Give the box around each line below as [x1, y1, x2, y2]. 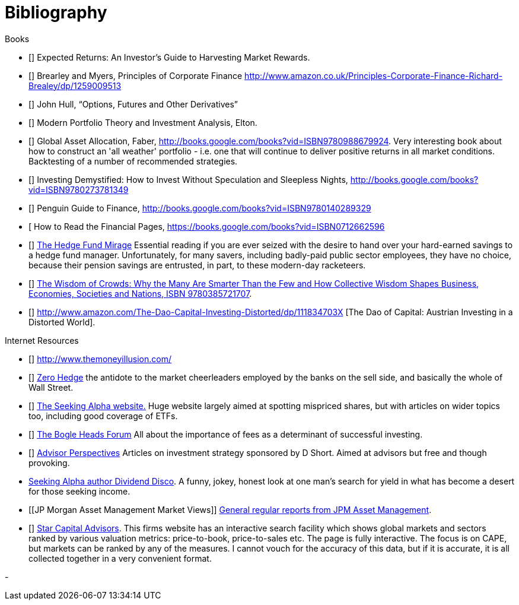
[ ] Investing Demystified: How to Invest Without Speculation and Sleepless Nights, [28, 174, 348, 185]
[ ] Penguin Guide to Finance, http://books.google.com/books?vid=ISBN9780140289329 [28, 202, 371, 213]
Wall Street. [28, 382, 74, 392]
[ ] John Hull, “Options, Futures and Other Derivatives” [28, 99, 238, 109]
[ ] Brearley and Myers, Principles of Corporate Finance [28, 70, 243, 81]
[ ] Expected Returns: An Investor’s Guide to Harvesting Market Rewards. [28, 52, 310, 62]
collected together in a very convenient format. [28, 553, 212, 563]
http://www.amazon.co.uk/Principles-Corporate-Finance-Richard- [244, 70, 503, 81]
